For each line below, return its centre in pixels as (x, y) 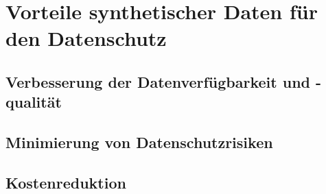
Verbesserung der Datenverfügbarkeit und (158, 81)
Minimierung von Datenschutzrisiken (139, 142)
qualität (34, 102)
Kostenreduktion (66, 182)
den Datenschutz (86, 38)
